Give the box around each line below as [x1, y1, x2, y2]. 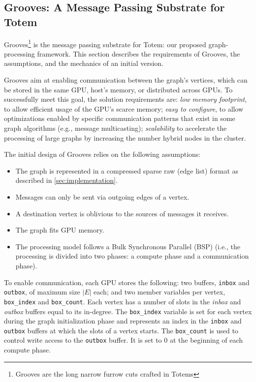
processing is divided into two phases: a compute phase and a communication [15, 251, 249, 261]
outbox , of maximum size [4, 287, 80, 297]
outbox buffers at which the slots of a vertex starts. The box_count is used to [4, 325, 238, 335]
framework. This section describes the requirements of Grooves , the [37, 48, 240, 59]
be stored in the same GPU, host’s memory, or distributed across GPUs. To [4, 84, 233, 94]
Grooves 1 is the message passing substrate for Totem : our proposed [4, 37, 206, 49]
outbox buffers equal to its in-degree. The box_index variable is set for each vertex [4, 306, 252, 316]
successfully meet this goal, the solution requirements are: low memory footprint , [4, 94, 247, 104]
